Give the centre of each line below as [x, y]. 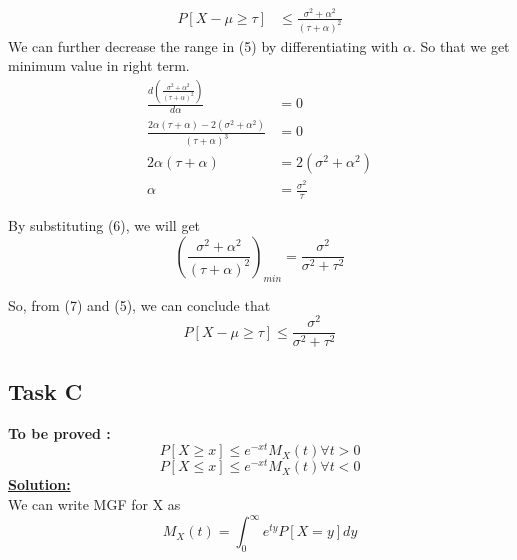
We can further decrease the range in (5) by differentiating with [203, 45]
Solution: [39, 484]
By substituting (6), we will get [104, 225]
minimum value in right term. [99, 65]
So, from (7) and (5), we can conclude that [139, 304]
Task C [45, 390]
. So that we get [460, 45]
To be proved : [59, 432]
